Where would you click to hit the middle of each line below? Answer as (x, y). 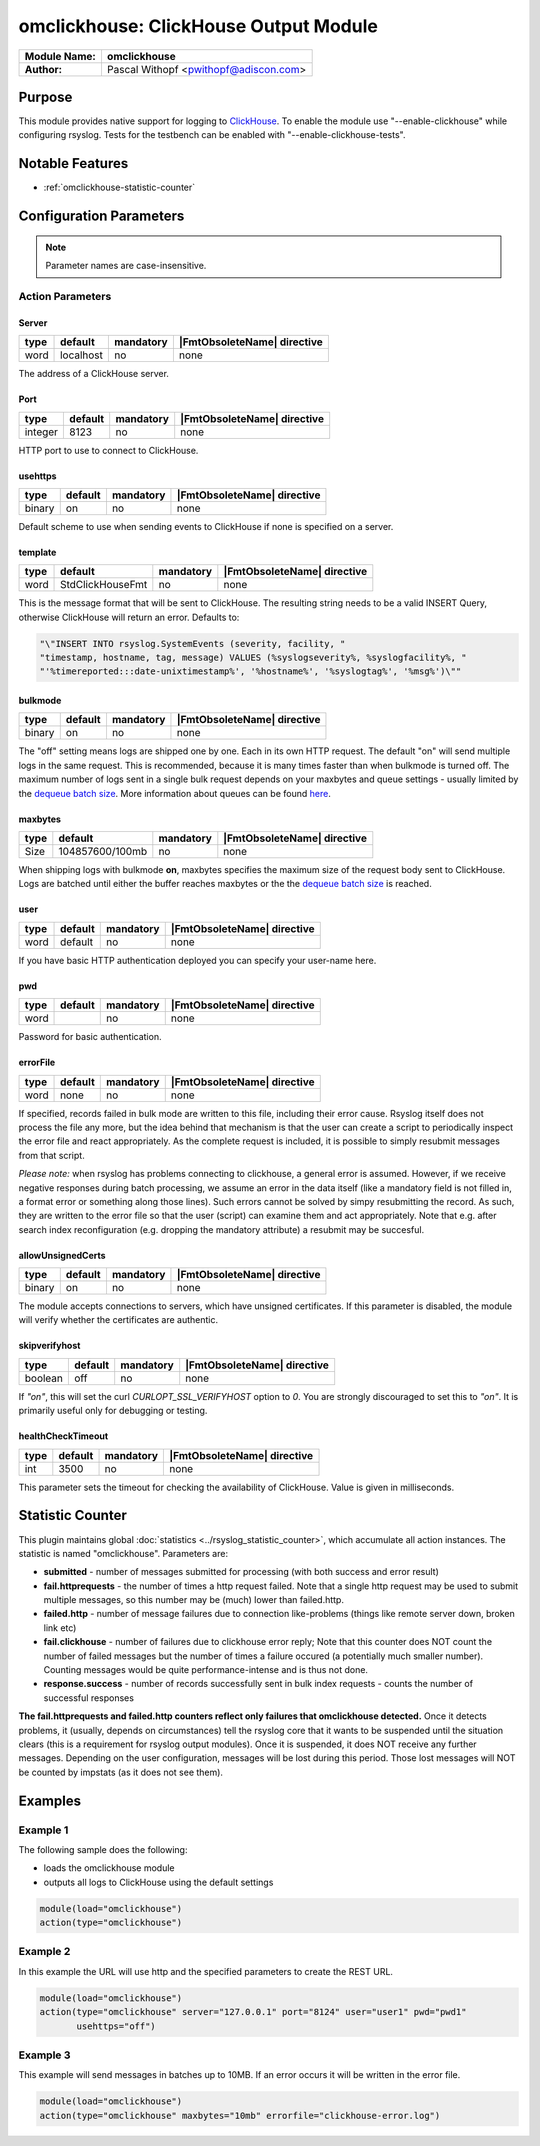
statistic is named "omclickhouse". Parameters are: (123, 1553)
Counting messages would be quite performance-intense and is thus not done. (206, 1670)
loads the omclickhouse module (109, 1868)
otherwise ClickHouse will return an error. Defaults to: (129, 617)
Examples (50, 1800)
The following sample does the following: (103, 1849)
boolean (44, 1378)
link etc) (60, 1627)
